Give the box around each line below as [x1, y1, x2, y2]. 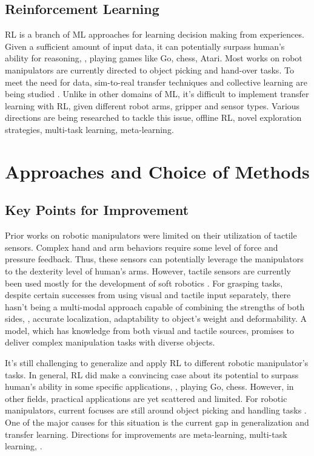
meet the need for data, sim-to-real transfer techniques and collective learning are [5, 75, 307, 88]
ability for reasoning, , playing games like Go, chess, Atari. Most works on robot [5, 52, 302, 64]
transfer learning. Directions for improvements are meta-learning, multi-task [5, 427, 287, 440]
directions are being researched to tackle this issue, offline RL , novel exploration [5, 111, 302, 124]
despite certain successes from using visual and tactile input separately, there [5, 288, 291, 301]
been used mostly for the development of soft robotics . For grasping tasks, [5, 276, 283, 289]
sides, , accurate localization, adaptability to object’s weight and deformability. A [5, 312, 307, 325]
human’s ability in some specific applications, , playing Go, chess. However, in [5, 380, 294, 393]
